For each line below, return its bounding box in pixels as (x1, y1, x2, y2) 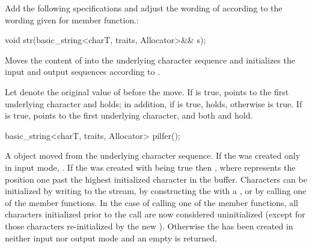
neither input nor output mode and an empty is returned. (5, 231, 218, 244)
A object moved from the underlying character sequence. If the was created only (5, 149, 301, 162)
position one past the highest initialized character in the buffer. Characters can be (5, 173, 307, 185)
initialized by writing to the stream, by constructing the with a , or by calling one (5, 185, 307, 197)
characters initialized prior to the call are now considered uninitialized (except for (5, 208, 305, 220)
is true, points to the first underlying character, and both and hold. (5, 109, 253, 122)
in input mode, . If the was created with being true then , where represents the (5, 161, 296, 173)
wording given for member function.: (5, 13, 139, 26)
